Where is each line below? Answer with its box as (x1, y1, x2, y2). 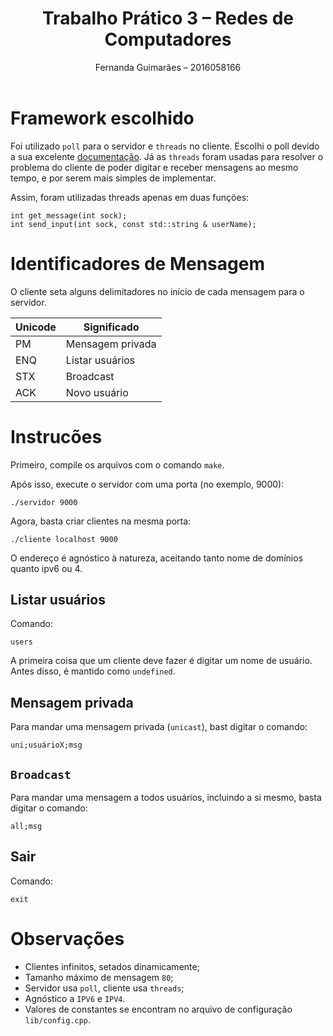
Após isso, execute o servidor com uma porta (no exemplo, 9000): (10, 478, 285, 490)
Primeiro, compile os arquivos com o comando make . (10, 458, 225, 471)
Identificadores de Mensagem (10, 252, 265, 275)
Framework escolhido (10, 107, 195, 129)
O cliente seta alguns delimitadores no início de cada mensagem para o (10, 285, 305, 297)
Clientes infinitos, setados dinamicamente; (24, 960, 200, 972)
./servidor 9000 (10, 497, 78, 507)
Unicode (15, 320, 57, 334)
